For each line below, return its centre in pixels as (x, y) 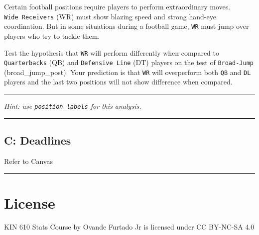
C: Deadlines (38, 140)
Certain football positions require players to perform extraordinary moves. (117, 6)
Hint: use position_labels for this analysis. (73, 106)
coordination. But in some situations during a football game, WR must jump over (127, 26)
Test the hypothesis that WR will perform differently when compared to (112, 52)
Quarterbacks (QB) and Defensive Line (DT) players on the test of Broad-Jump (129, 62)
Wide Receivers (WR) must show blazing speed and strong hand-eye (110, 16)
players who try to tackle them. (52, 36)
